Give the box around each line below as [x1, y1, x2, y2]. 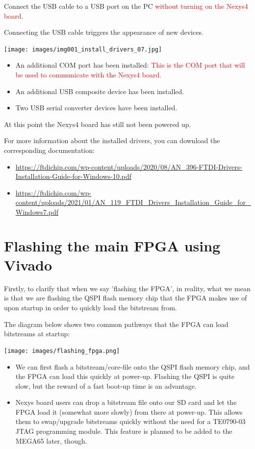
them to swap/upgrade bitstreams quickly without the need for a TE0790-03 [15, 416, 246, 426]
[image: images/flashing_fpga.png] [4, 347, 120, 354]
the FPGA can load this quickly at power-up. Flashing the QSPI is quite [15, 371, 234, 381]
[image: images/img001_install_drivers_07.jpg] [4, 46, 162, 53]
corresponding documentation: [4, 145, 95, 155]
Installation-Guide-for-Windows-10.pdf [15, 171, 131, 181]
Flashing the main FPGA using [4, 235, 221, 255]
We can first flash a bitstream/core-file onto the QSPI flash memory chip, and [15, 361, 250, 372]
